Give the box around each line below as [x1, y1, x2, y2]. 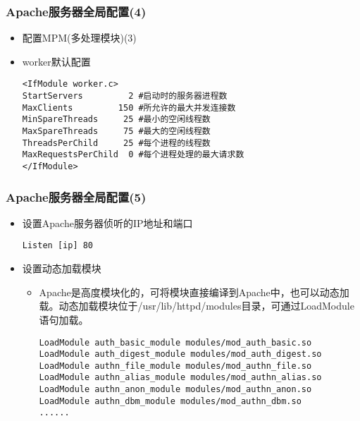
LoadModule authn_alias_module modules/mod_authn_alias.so [39, 372, 322, 383]
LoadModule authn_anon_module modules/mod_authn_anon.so [39, 384, 312, 395]
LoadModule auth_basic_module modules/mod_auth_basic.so [39, 337, 312, 348]
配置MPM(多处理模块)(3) [22, 30, 137, 45]
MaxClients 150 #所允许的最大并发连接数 [22, 102, 236, 113]
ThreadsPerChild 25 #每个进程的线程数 [22, 138, 211, 148]
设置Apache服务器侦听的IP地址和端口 [22, 215, 193, 230]
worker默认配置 [22, 54, 91, 68]
